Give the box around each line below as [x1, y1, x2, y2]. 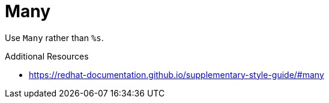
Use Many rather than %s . [5, 32, 104, 43]
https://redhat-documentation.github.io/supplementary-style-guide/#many [29, 69, 324, 80]
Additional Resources [5, 51, 89, 61]
